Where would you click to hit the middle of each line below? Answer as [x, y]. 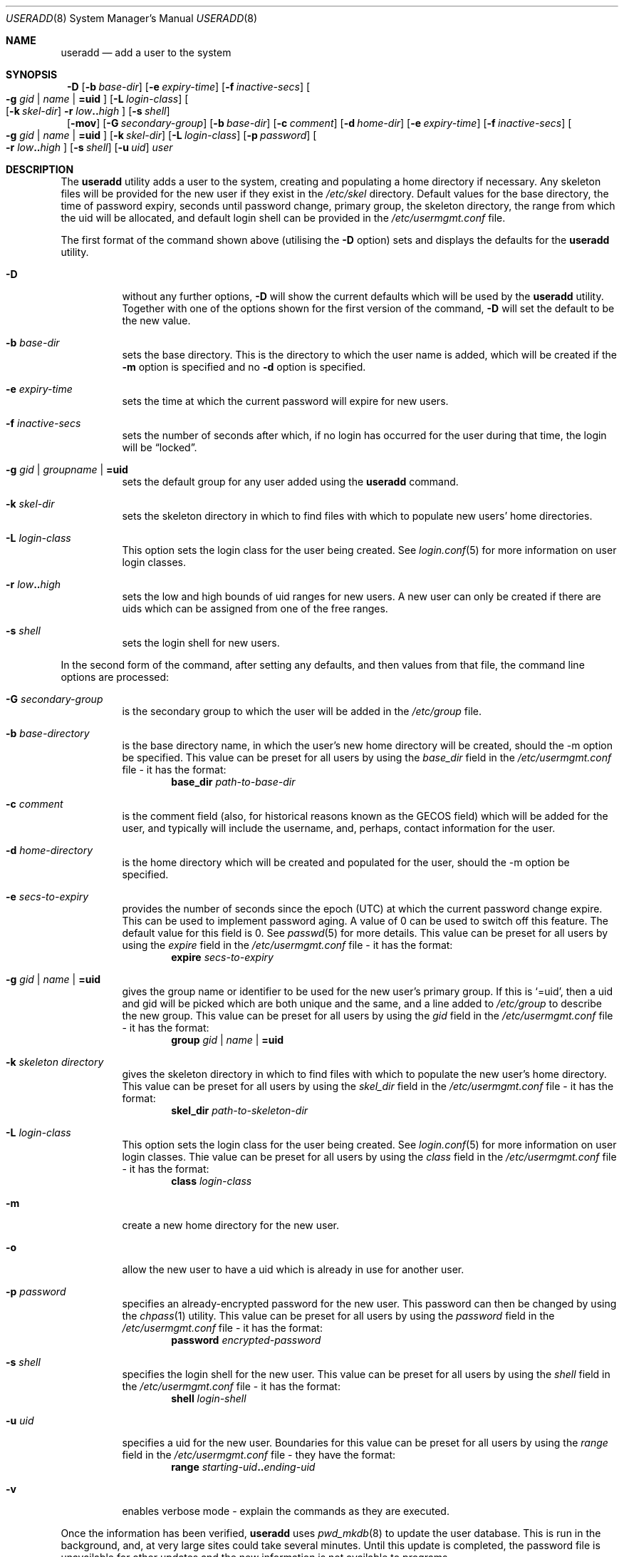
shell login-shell [209, 1398]
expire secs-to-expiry [222, 957]
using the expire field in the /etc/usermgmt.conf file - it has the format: [287, 945]
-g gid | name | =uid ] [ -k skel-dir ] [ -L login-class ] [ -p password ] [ [161, 135]
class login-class [212, 1181]
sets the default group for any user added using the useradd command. [290, 482]
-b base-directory [48, 733]
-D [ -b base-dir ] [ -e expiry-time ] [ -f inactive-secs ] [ [189, 87]
